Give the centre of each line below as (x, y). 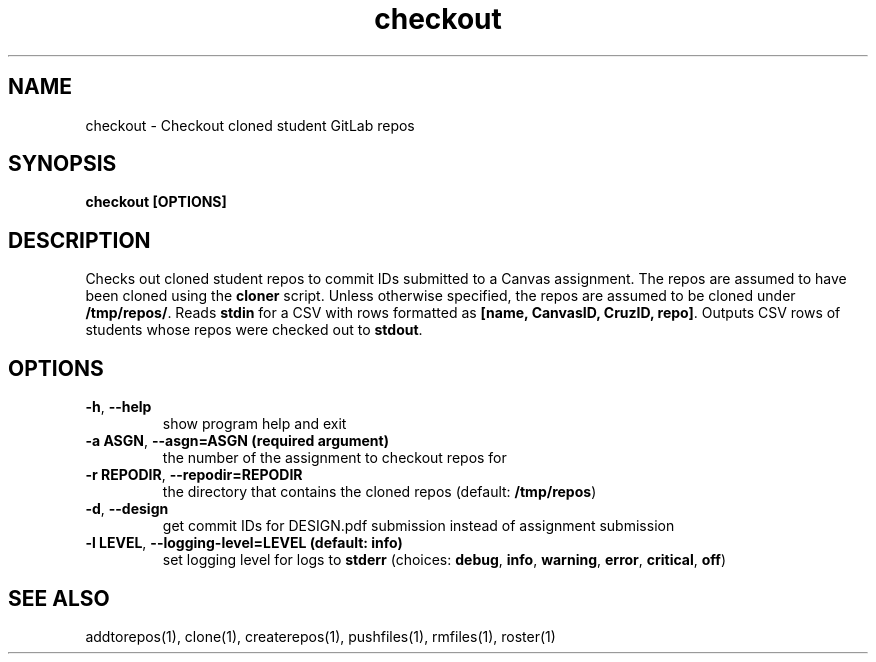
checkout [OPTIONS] (156, 202)
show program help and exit (254, 424)
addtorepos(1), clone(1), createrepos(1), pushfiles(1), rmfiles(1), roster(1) (320, 636)
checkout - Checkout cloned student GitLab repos (250, 125)
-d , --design (127, 509)
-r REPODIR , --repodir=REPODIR (194, 475)
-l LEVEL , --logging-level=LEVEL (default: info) (244, 543)
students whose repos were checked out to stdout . (254, 330)
